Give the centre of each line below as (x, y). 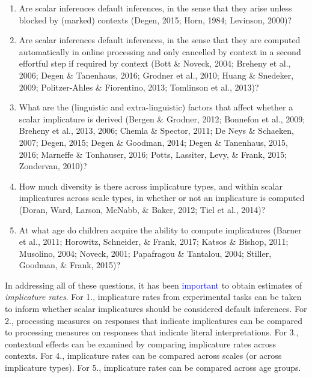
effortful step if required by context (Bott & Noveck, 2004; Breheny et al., (155, 63)
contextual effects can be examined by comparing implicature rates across (141, 343)
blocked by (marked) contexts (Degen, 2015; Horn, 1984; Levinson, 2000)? (155, 19)
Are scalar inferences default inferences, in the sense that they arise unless (155, 8)
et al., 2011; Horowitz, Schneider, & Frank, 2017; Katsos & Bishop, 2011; (154, 241)
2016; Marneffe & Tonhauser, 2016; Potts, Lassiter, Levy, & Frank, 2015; (153, 154)
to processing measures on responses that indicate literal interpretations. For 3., (152, 332)
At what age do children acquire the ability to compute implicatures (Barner (160, 229)
